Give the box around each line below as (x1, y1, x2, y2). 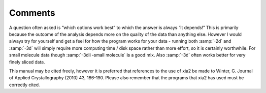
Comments (9, 7, 55, 18)
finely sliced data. (9, 59, 45, 65)
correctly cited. (9, 82, 40, 88)
